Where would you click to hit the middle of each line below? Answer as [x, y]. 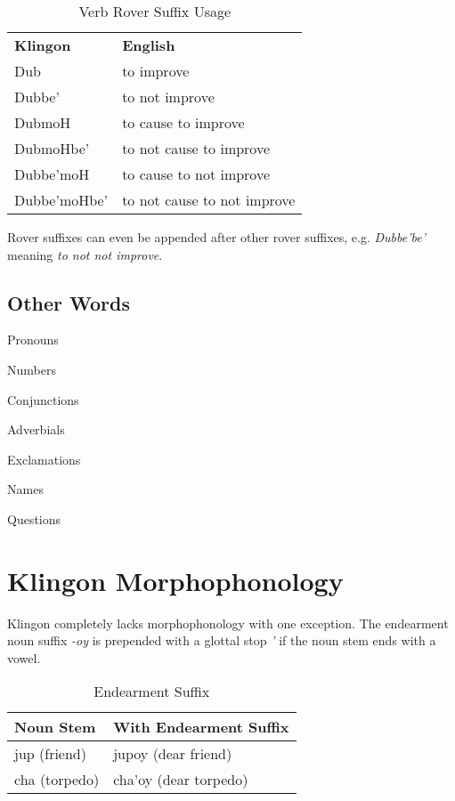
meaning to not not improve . [85, 254]
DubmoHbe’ [52, 148]
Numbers [32, 369]
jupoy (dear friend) [173, 754]
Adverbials [36, 429]
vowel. [24, 657]
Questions [34, 518]
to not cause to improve [196, 148]
